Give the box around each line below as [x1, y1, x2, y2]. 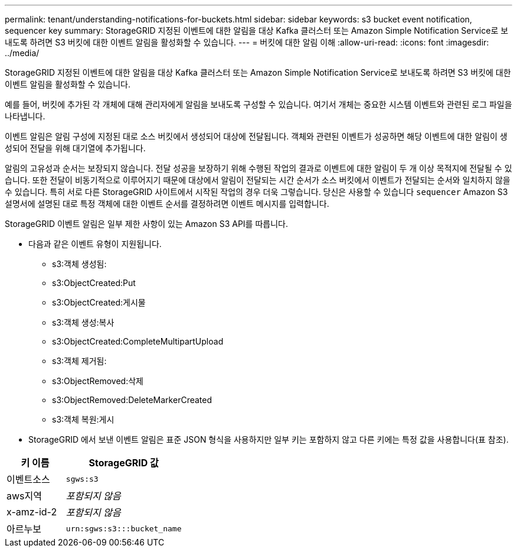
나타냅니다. [5, 111, 45, 121]
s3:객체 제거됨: [52, 356, 107, 366]
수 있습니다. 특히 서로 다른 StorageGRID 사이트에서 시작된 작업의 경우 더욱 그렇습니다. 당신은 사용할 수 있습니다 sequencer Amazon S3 [5, 187, 508, 197]
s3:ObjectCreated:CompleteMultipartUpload [52, 336, 224, 346]
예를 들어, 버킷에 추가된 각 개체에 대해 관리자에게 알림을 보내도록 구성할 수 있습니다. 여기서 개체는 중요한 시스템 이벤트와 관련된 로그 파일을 [5, 99, 512, 109]
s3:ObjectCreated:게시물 [52, 297, 146, 307]
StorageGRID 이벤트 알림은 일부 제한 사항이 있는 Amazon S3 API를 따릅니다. [5, 219, 288, 229]
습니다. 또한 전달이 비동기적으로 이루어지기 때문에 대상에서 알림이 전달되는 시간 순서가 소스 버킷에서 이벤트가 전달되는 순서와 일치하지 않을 [5, 175, 511, 185]
